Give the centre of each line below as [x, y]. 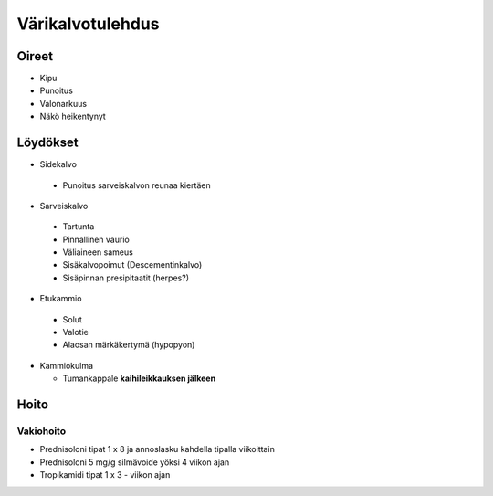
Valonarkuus [63, 103]
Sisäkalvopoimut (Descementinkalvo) [132, 265]
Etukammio [61, 299]
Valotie [75, 332]
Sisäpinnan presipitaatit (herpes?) [126, 278]
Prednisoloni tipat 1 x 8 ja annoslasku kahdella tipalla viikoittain [157, 449]
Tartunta [79, 227]
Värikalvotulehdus [88, 24]
